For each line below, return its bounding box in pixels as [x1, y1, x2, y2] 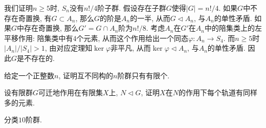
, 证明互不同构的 [58, 70, 113, 80]
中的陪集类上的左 [204, 23, 262, 33]
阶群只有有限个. [117, 70, 170, 80]
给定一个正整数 [4, 70, 54, 80]
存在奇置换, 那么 [24, 23, 79, 33]
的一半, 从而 [130, 12, 170, 23]
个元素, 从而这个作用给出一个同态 [76, 32, 189, 43]
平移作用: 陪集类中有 [4, 32, 73, 43]
